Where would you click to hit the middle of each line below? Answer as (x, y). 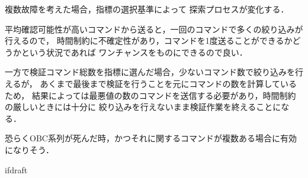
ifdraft (16, 169)
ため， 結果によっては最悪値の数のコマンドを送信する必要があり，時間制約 (150, 95)
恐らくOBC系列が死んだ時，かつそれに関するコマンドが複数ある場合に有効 (151, 138)
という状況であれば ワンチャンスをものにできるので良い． (134, 52)
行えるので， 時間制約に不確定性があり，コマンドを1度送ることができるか (149, 41)
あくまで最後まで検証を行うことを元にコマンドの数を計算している (168, 83)
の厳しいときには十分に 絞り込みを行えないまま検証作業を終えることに (143, 107)
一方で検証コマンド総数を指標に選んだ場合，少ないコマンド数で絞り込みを (150, 72)
